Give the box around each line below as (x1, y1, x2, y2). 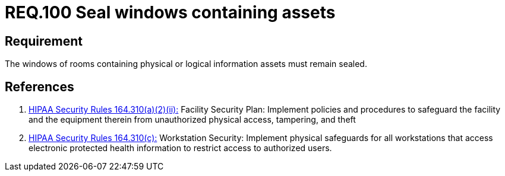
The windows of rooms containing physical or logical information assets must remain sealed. (5, 59, 367, 69)
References (5, 79, 74, 94)
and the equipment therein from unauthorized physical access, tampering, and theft (29, 114, 356, 125)
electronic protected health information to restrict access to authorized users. (29, 143, 332, 153)
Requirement (5, 33, 83, 49)
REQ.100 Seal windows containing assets (5, 2, 336, 23)
